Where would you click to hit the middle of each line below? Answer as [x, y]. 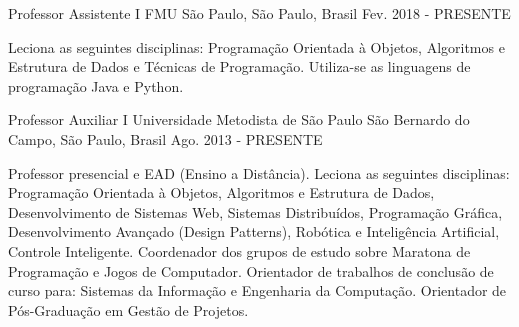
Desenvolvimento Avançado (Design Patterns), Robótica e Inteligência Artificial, [254, 231]
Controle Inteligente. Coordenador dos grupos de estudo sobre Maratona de [239, 250]
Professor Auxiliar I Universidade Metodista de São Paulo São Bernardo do [239, 119]
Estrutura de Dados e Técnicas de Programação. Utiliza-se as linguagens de [239, 66]
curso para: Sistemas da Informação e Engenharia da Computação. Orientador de [257, 290]
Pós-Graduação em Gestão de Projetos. [128, 309]
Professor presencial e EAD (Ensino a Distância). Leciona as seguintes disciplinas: [259, 172]
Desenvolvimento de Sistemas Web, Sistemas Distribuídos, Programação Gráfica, [255, 211]
